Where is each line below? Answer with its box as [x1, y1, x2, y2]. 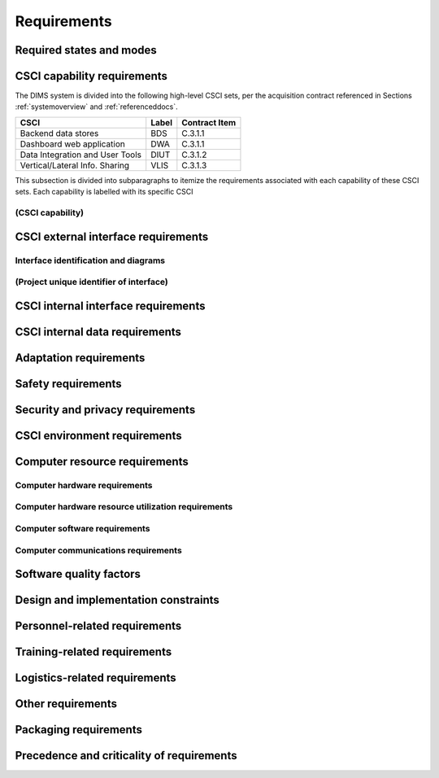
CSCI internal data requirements [15, 325, 182, 339]
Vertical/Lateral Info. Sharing [20, 160, 130, 171]
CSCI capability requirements [15, 69, 168, 83]
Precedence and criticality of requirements [15, 749, 237, 763]
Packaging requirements [15, 723, 142, 736]
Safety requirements [15, 377, 122, 391]
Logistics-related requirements [15, 671, 176, 685]
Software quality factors [15, 567, 141, 581]
